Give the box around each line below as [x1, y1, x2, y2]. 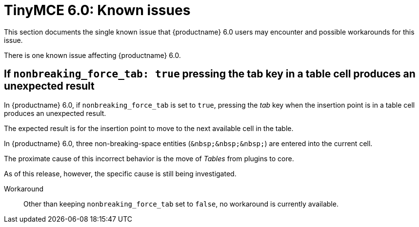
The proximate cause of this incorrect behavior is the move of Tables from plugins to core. [4, 154, 294, 163]
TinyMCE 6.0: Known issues [4, 2, 191, 19]
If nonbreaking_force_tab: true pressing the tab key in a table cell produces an [4, 68, 416, 80]
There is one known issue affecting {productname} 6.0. [4, 51, 181, 59]
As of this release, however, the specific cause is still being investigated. [4, 169, 237, 178]
